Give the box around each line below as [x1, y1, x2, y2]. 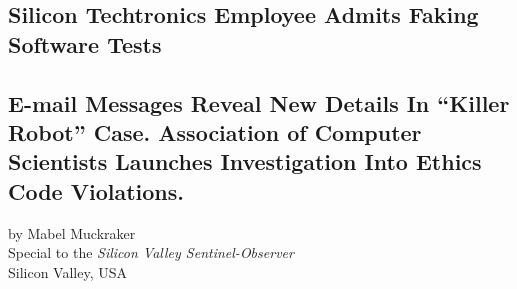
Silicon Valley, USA [8, 261, 128, 282]
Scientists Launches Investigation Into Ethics [8, 146, 482, 177]
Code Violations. [8, 175, 185, 206]
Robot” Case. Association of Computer [8, 116, 422, 147]
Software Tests [8, 28, 162, 59]
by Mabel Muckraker [8, 222, 136, 243]
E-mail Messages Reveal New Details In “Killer [8, 87, 510, 118]
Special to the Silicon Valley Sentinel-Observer [8, 242, 294, 263]
